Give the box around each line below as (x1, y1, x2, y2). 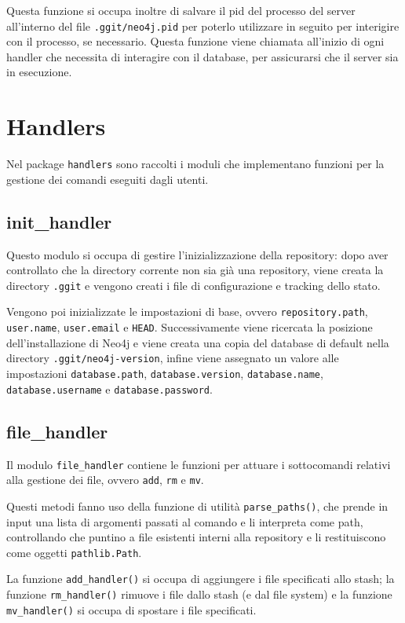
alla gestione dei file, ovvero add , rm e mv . (6, 471, 204, 488)
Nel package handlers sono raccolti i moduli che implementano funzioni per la (6, 156, 385, 172)
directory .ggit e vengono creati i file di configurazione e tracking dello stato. (6, 277, 381, 293)
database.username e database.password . (6, 380, 213, 397)
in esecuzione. (6, 64, 72, 80)
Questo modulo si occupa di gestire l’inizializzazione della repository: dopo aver (6, 246, 389, 262)
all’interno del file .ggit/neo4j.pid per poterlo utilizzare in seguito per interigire (6, 17, 400, 34)
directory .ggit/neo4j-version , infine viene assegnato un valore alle (6, 350, 339, 366)
